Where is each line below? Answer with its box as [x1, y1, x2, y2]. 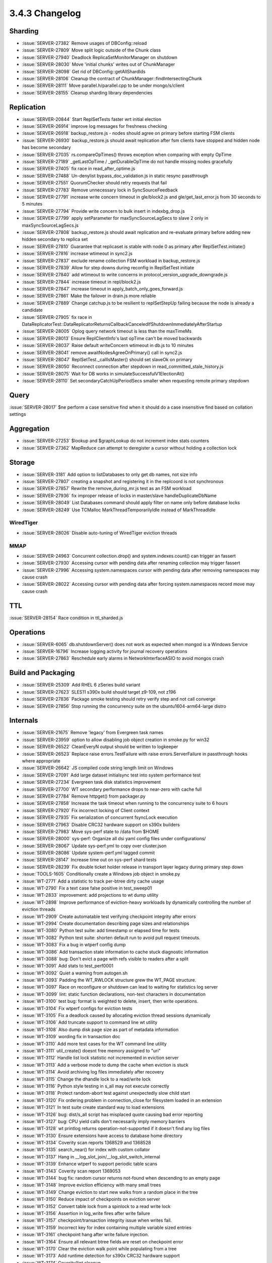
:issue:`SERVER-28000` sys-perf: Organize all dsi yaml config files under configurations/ [22, 836, 206, 842]
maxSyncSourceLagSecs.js [22, 222, 79, 228]
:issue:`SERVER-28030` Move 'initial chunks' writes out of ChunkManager [22, 61, 175, 68]
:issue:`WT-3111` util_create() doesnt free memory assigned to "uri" [22, 1048, 161, 1053]
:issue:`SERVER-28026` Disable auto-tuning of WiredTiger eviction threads [22, 529, 177, 536]
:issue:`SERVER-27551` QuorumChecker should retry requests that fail [22, 180, 167, 186]
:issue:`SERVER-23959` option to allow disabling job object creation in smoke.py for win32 [22, 737, 210, 743]
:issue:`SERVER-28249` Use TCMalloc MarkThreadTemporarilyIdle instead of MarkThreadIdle [22, 507, 216, 513]
